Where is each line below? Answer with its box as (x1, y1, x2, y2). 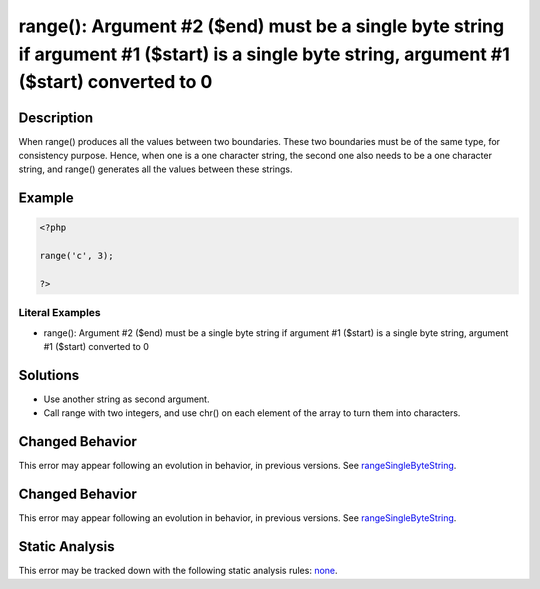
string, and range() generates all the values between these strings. (18, 163, 293, 175)
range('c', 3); (39, 250, 114, 262)
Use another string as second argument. (43, 393, 210, 405)
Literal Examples (18, 306, 101, 320)
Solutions (18, 366, 80, 384)
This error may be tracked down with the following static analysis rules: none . (18, 565, 339, 577)
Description (18, 109, 94, 126)
